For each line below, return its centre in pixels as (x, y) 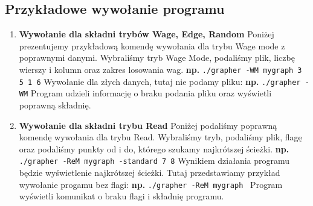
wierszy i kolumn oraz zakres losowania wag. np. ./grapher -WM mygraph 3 (160, 69)
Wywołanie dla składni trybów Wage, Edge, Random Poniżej (147, 34)
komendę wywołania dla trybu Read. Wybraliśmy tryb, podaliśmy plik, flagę (160, 137)
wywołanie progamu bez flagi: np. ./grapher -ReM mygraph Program (151, 184)
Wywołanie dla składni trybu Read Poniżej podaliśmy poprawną (148, 125)
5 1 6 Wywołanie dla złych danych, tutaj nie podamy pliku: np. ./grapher (160, 81)
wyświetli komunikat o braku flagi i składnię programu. (121, 196)
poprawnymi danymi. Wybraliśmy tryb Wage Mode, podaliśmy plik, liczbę (157, 58)
